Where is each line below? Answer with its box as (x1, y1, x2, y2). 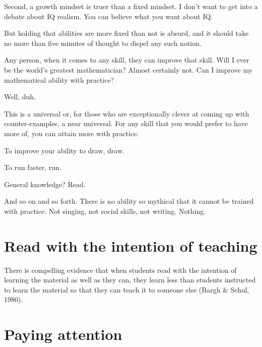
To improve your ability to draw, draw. (4, 145, 124, 155)
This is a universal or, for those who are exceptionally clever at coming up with (4, 108, 249, 119)
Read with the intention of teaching (4, 235, 257, 256)
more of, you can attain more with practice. (4, 128, 139, 138)
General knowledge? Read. (4, 179, 86, 189)
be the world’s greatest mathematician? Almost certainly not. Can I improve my (4, 64, 253, 75)
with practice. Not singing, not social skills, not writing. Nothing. (4, 205, 206, 216)
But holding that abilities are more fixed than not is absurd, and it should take (4, 28, 249, 38)
